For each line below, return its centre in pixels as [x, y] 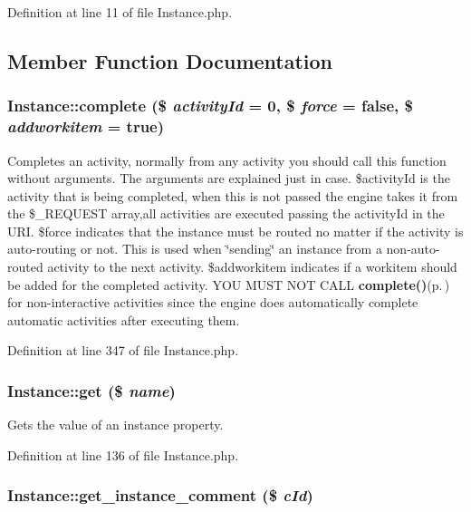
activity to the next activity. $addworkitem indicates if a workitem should [252, 267]
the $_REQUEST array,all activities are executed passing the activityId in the [226, 213]
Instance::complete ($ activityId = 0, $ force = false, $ [211, 106]
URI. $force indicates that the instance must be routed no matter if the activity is [235, 231]
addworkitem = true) [86, 126]
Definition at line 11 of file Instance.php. [120, 12]
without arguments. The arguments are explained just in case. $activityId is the [229, 178]
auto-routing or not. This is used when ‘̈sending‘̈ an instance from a [195, 249]
